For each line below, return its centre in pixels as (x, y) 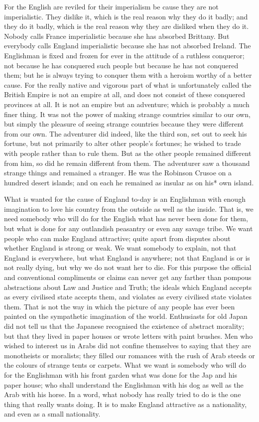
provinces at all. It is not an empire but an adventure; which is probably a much (127, 104)
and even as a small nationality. (52, 414)
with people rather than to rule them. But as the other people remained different (128, 153)
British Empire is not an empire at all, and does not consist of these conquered (125, 94)
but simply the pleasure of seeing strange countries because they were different (124, 124)
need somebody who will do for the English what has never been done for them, (126, 218)
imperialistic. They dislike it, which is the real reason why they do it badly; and (126, 16)
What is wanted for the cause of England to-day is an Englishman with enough (125, 199)
